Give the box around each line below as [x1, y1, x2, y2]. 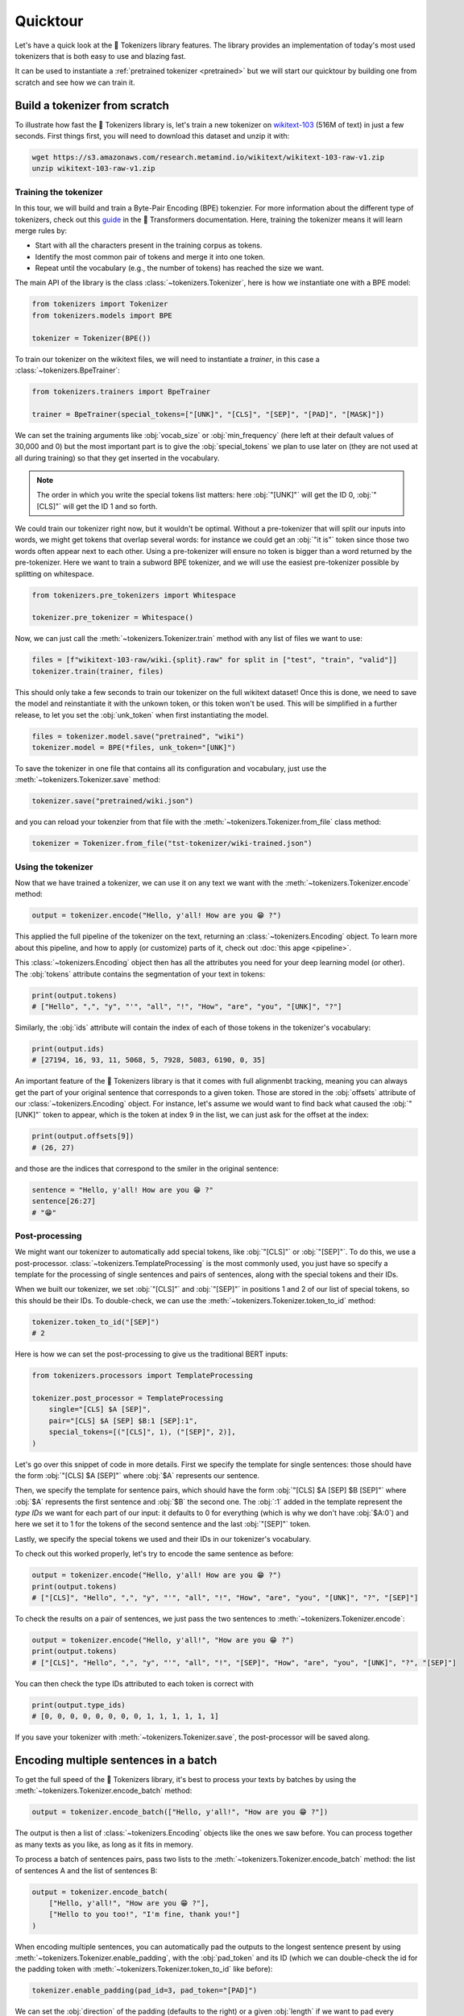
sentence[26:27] [31, 1197, 97, 1206]
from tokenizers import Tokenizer [31, 299, 168, 309]
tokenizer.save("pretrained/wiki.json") [31, 797, 193, 806]
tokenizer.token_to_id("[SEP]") [31, 1317, 160, 1327]
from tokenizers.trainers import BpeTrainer [31, 387, 211, 396]
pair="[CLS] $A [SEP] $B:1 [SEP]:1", [48, 1416, 198, 1425]
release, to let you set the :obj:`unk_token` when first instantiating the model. [14, 710, 269, 719]
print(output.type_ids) [31, 1700, 126, 1710]
